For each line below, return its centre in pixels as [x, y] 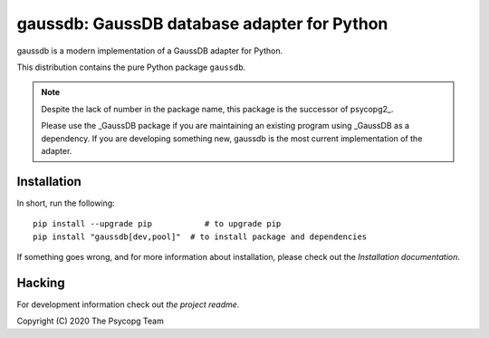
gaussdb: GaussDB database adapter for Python [202, 24]
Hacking [41, 282]
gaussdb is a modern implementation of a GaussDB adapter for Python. [150, 51]
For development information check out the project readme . [128, 304]
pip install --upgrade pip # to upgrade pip [157, 224]
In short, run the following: [66, 203]
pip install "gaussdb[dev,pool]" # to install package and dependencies [200, 237]
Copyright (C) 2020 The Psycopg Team [91, 321]
